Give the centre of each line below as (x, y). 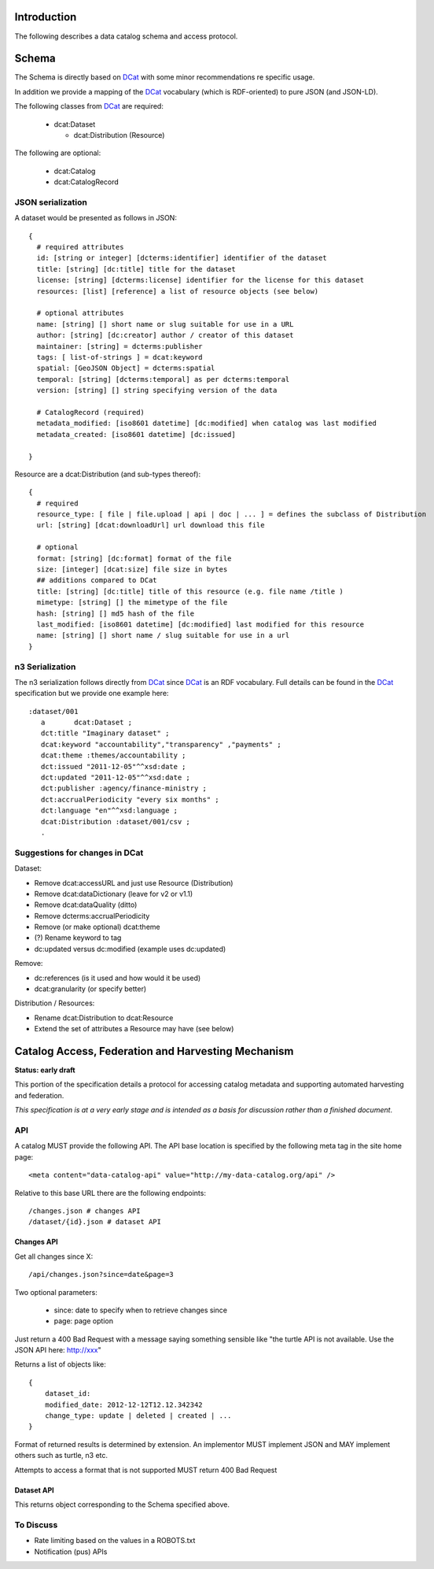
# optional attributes (80, 313)
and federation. (39, 1095)
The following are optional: (58, 153)
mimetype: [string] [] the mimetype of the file (132, 603)
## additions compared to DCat (97, 580)
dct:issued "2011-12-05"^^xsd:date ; (113, 766)
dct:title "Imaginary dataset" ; (105, 733)
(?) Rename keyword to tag (78, 938)
